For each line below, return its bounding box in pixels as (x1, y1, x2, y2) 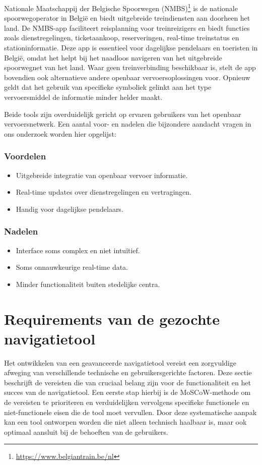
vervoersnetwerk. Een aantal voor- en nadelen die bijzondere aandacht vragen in (4, 119, 251, 129)
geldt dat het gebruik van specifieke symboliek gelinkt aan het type (4, 82, 212, 92)
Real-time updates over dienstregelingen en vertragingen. (16, 187, 191, 197)
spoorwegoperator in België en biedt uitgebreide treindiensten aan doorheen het (4, 13, 250, 23)
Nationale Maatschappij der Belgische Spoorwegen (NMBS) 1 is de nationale (4, 2, 238, 13)
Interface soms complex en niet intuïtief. (16, 245, 140, 255)
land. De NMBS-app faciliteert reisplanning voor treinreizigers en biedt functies (4, 22, 250, 33)
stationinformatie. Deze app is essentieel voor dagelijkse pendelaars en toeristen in (4, 42, 258, 53)
